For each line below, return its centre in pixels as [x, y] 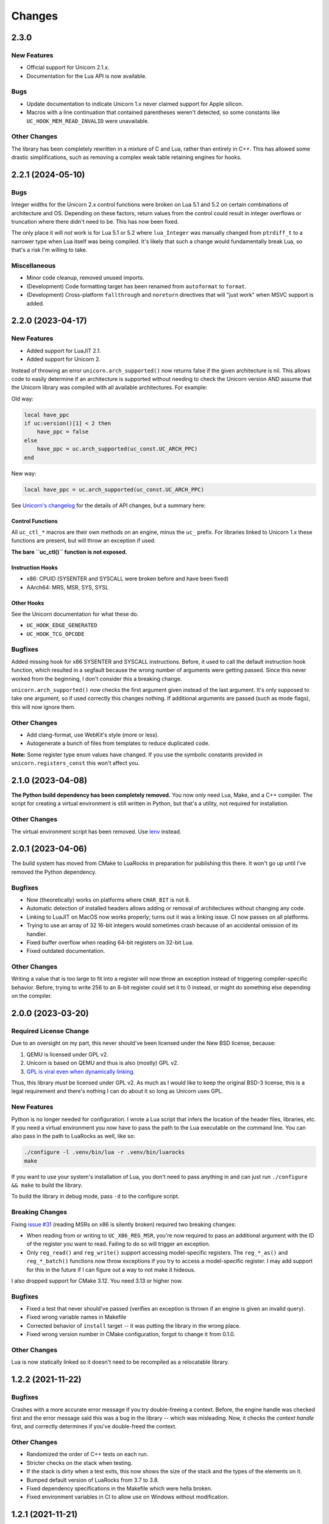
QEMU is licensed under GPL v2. [68, 1054]
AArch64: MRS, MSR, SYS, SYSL [68, 587]
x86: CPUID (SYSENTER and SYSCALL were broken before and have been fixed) [128, 579]
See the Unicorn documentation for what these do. [75, 614]
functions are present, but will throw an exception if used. [83, 541]
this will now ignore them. [44, 707]
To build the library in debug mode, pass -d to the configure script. [95, 1196]
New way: [24, 473]
